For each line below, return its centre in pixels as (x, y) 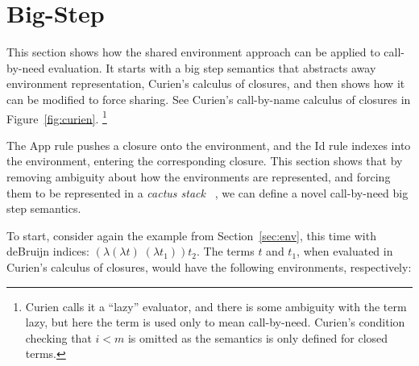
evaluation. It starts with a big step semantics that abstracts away (212, 67)
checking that (58, 337)
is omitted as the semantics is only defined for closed (258, 337)
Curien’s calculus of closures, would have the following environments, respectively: (209, 266)
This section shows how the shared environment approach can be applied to (193, 52)
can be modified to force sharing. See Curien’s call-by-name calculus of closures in (209, 99)
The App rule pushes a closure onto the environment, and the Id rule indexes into (209, 145)
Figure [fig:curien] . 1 (57, 117)
